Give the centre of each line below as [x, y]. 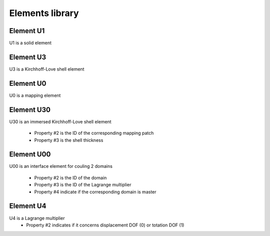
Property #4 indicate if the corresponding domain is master [95, 192]
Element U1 [27, 31]
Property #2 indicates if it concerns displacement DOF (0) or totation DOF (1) [105, 225]
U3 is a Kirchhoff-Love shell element [47, 69]
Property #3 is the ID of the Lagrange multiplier [83, 185]
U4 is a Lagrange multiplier [37, 218]
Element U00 [30, 155]
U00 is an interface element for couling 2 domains [61, 166]
